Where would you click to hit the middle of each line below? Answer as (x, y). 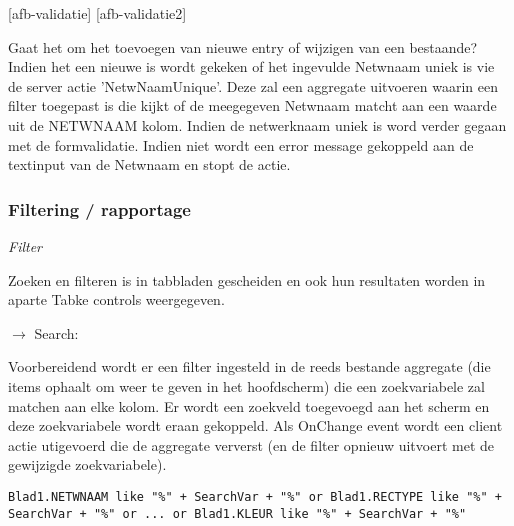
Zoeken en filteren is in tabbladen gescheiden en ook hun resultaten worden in (247, 279)
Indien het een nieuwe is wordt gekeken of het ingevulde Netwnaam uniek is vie (251, 66)
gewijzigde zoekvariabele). (87, 464)
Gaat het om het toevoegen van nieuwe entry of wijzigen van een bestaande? (243, 46)
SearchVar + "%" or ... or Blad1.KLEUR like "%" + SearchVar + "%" (237, 513)
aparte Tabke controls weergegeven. (116, 299)
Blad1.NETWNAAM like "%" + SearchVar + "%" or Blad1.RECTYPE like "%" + (255, 496)
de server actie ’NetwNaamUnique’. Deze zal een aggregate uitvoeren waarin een (253, 85)
